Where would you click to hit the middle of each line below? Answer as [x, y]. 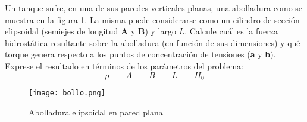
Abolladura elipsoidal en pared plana [96, 112]
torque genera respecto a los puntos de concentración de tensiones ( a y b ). [140, 54]
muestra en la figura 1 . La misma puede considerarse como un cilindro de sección [152, 19]
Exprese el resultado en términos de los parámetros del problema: [124, 65]
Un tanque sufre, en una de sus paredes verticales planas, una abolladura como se [154, 8]
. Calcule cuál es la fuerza [231, 31]
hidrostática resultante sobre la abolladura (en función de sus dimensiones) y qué [153, 42]
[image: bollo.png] [67, 93]
